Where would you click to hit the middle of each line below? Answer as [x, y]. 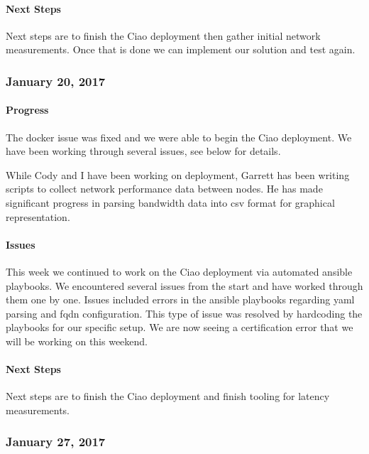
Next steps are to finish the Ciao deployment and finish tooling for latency [168, 396]
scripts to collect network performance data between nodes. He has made [164, 189]
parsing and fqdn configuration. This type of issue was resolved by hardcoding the [184, 313]
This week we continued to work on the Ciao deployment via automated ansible [179, 271]
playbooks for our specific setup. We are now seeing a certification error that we [180, 327]
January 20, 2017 [56, 81]
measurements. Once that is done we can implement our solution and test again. [181, 49]
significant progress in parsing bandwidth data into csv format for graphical [170, 202]
